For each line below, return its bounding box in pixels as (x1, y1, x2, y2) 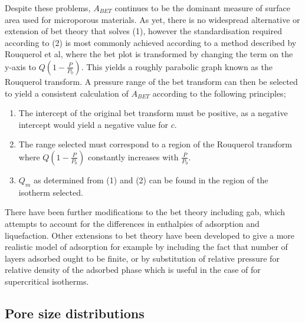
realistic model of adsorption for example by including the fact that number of (5, 240, 288, 253)
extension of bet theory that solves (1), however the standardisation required (5, 25, 282, 37)
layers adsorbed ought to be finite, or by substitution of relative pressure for (5, 252, 280, 264)
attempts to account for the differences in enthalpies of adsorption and (5, 217, 260, 229)
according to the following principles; (152, 87, 286, 99)
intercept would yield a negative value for (18, 118, 169, 130)
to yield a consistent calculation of (5, 87, 129, 99)
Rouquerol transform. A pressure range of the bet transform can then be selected (5, 75, 298, 87)
